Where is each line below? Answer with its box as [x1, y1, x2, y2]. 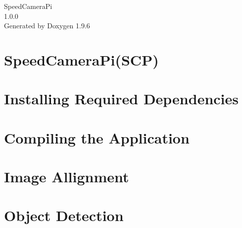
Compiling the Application [4, 127, 190, 148]
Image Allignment [4, 166, 129, 187]
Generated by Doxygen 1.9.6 [4, 20, 90, 31]
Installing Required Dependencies [4, 88, 239, 109]
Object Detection [4, 205, 124, 226]
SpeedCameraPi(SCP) [4, 49, 159, 70]
